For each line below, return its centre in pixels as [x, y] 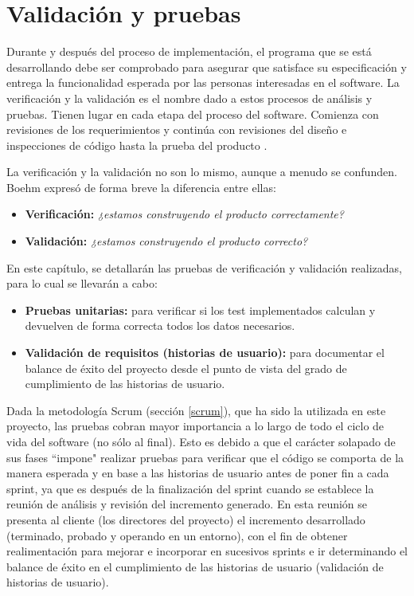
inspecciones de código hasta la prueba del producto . [137, 145]
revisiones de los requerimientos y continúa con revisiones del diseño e [177, 129]
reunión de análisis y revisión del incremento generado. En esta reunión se [187, 504]
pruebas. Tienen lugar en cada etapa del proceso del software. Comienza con [193, 114]
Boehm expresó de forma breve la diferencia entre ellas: [141, 187]
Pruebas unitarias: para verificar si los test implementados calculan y [200, 310]
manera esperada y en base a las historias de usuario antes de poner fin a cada [198, 473]
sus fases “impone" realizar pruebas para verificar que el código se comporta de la [205, 457]
